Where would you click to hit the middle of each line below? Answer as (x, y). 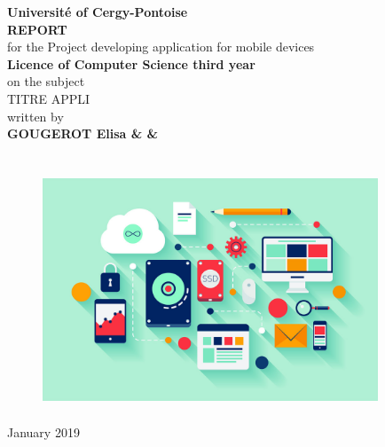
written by (35, 116)
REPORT (37, 29)
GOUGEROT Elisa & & (83, 133)
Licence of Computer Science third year (131, 63)
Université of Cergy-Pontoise (98, 12)
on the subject (46, 81)
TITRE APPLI (49, 98)
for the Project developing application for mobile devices (161, 47)
